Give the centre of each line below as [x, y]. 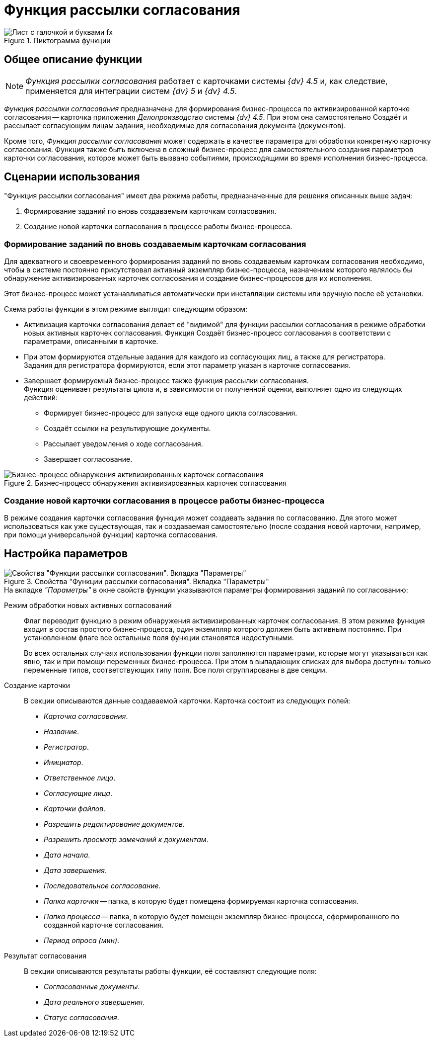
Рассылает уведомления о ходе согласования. [123, 444]
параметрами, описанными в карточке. [91, 342]
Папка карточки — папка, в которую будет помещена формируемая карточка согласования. [201, 901]
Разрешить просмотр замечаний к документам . [126, 839]
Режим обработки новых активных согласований [88, 605]
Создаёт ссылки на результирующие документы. [127, 429]
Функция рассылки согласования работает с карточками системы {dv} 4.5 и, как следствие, [207, 81]
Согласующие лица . [78, 793]
